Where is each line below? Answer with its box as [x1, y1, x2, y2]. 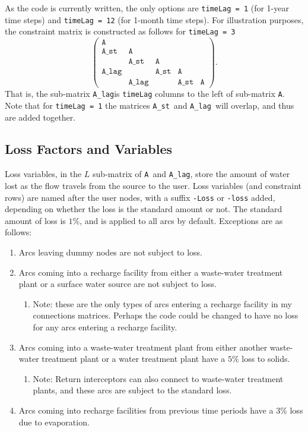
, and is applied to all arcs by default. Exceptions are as [80, 214, 283, 226]
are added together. [5, 111, 76, 123]
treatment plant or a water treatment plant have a [42, 352, 226, 365]
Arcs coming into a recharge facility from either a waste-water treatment [18, 266, 283, 278]
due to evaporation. [18, 415, 90, 428]
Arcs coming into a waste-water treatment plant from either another [18, 340, 268, 353]
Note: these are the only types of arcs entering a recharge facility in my [33, 297, 292, 310]
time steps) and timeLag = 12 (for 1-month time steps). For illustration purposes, [5, 13, 304, 26]
